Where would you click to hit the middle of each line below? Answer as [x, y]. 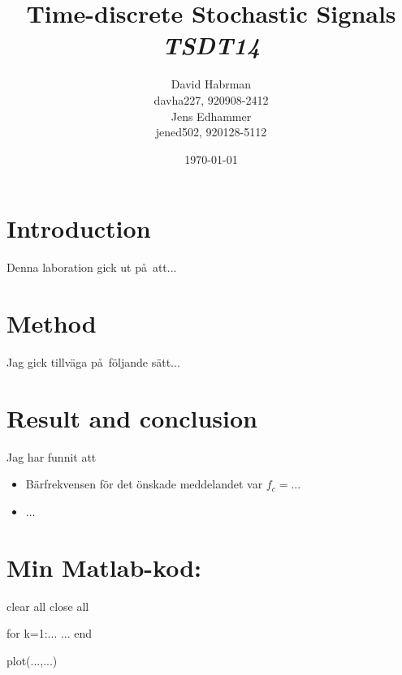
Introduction [79, 228]
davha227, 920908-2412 [211, 99]
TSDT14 [211, 45]
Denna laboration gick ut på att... [92, 267]
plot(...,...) [32, 660]
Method [52, 323]
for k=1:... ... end [50, 633]
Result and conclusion [132, 417]
